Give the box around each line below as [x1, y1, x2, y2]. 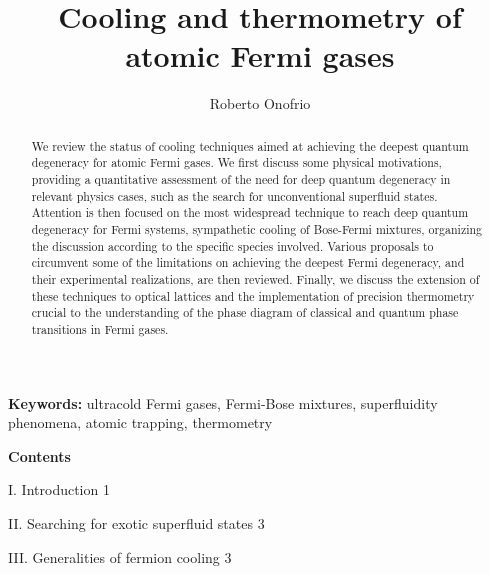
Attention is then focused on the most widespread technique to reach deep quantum [31, 204, 469, 221]
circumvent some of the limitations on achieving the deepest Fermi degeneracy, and [31, 254, 465, 271]
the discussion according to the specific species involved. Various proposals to [31, 237, 434, 254]
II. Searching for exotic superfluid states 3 [8, 512, 265, 533]
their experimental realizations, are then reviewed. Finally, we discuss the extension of [31, 270, 480, 287]
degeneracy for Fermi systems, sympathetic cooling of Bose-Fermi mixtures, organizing [31, 220, 483, 237]
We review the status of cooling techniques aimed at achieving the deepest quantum [31, 137, 469, 154]
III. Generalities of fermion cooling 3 [8, 546, 232, 567]
